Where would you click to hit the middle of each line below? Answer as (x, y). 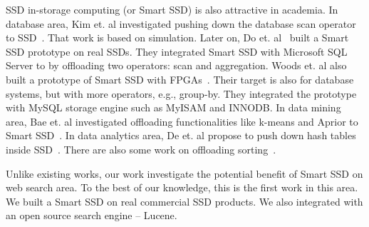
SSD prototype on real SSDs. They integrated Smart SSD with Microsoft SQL (177, 51)
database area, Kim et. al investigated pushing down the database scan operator (181, 23)
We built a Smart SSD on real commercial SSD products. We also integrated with (184, 201)
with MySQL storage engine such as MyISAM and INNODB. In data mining (173, 107)
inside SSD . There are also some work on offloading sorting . (141, 149)
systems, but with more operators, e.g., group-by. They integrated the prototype (181, 93)
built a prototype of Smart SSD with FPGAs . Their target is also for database (180, 79)
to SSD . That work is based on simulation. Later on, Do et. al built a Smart (177, 37)
